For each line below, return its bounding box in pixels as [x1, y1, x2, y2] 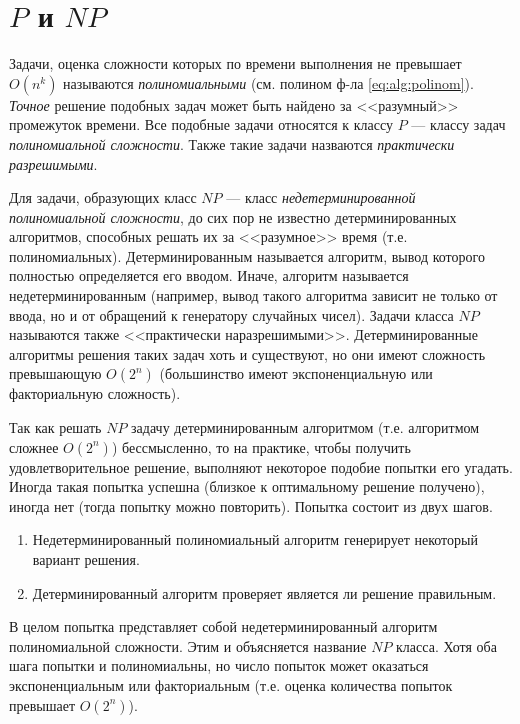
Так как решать [9, 417, 102, 438]
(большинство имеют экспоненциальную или [159, 363, 433, 384]
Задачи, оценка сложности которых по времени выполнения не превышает [9, 53, 462, 74]
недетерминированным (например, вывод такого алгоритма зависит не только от [9, 285, 498, 306]
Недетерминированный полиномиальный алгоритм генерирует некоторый [32, 529, 478, 550]
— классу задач [411, 114, 506, 135]
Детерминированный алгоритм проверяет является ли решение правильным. [32, 582, 497, 603]
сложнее [9, 436, 59, 457]
